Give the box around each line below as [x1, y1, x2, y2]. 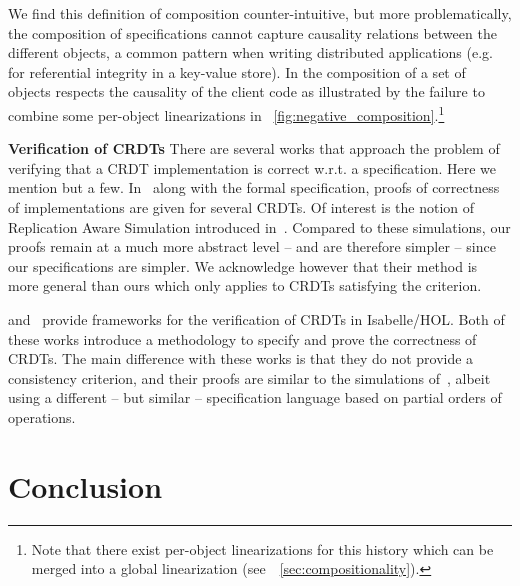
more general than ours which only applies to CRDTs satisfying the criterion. [8, 275, 482, 296]
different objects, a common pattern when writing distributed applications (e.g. [8, 42, 493, 63]
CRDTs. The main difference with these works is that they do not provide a [8, 348, 474, 369]
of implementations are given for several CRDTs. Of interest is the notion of [8, 197, 475, 217]
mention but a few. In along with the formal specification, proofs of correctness [8, 177, 500, 198]
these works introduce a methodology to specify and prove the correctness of [8, 328, 477, 349]
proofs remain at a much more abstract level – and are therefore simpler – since [8, 236, 496, 257]
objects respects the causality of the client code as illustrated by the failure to [8, 81, 485, 102]
